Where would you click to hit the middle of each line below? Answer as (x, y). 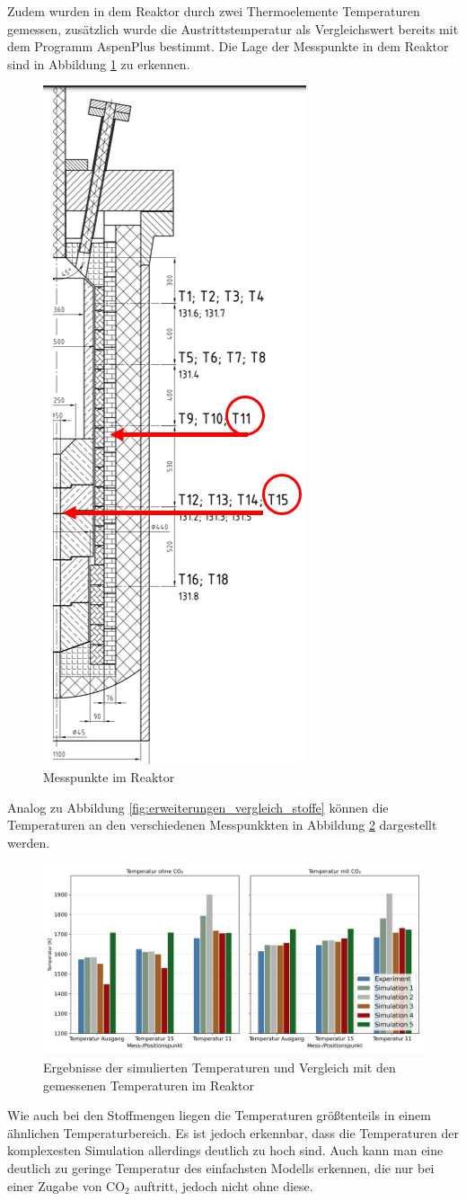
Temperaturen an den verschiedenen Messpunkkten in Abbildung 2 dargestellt (222, 825)
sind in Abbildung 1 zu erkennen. (99, 63)
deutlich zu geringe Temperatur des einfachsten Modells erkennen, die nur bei (221, 1167)
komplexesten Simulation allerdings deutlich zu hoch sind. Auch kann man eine (225, 1150)
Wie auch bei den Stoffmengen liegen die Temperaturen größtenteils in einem (219, 1115)
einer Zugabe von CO (66, 1185)
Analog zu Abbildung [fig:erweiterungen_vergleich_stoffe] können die (198, 807)
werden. (29, 842)
